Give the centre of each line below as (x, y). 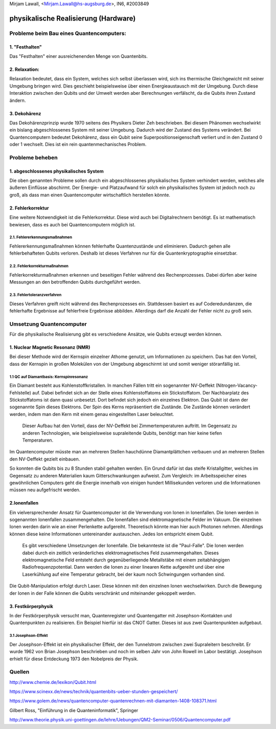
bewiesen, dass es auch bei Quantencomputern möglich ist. (72, 224)
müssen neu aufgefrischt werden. (45, 490)
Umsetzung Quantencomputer (48, 324)
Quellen (19, 672)
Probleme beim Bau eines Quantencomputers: (68, 33)
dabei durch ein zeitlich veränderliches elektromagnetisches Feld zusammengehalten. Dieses (121, 553)
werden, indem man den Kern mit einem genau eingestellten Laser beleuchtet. (92, 414)
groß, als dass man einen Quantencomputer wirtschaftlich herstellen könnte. (90, 195)
